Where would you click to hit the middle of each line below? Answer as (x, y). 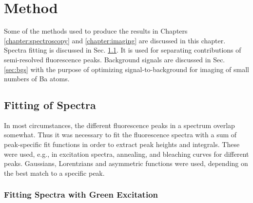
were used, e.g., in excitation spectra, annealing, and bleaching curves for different (126, 154)
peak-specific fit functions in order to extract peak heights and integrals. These (122, 144)
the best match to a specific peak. (54, 173)
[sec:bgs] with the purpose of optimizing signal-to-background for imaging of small (126, 69)
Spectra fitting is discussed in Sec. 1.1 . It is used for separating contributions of (123, 50)
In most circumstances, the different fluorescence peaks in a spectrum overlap (119, 125)
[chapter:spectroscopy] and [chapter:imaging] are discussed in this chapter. (115, 40)
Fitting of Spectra (50, 105)
